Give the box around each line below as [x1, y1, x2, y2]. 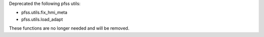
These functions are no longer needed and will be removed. [9, 25, 130, 31]
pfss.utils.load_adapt [21, 16, 63, 22]
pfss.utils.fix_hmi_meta [21, 10, 68, 16]
